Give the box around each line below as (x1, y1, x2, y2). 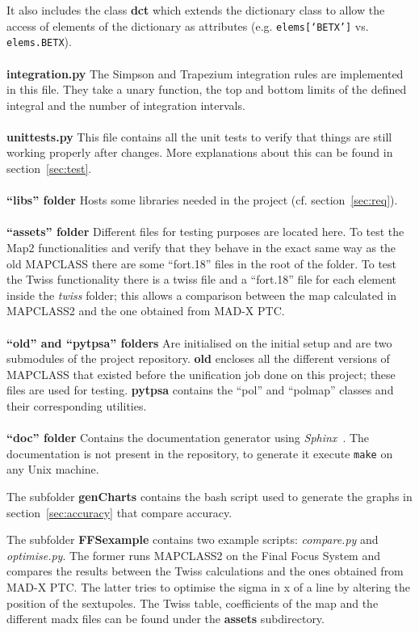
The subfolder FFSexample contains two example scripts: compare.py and (6, 531, 379, 548)
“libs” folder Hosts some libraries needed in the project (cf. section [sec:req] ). (6, 192, 398, 209)
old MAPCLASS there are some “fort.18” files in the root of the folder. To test (6, 255, 397, 272)
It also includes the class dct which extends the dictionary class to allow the (6, 2, 385, 18)
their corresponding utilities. (6, 397, 147, 414)
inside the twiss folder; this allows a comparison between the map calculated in (6, 286, 397, 303)
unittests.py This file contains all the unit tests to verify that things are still (6, 128, 392, 145)
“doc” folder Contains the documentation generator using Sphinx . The (6, 429, 370, 446)
